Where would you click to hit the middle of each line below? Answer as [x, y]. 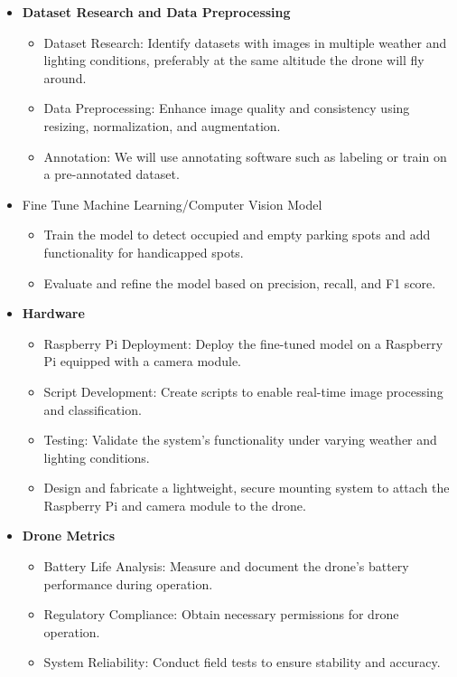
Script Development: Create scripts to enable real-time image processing [243, 391]
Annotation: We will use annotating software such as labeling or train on [245, 156]
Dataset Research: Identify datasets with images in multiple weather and [245, 42]
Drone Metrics [69, 536]
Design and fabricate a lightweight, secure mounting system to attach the [247, 488]
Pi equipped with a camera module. [143, 361]
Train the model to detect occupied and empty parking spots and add [237, 235]
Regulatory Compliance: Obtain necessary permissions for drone [221, 614]
